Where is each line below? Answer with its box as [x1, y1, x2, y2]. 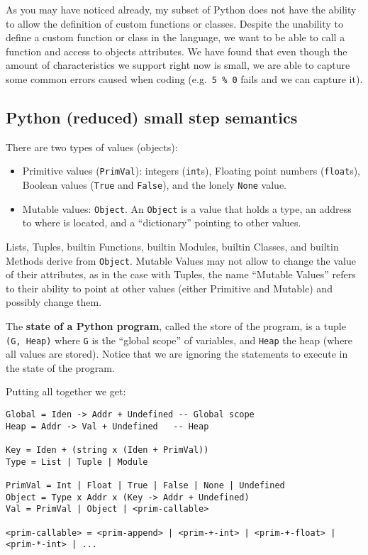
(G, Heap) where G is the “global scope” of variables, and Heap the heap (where [6, 332, 353, 347]
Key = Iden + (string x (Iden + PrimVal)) [6, 445, 209, 456]
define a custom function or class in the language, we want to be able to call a [6, 30, 345, 45]
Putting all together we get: [6, 384, 126, 399]
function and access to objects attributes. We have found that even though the [6, 43, 347, 58]
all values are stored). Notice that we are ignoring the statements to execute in [6, 346, 348, 361]
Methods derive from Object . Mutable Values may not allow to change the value [6, 253, 356, 268]
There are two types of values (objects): [6, 139, 178, 154]
